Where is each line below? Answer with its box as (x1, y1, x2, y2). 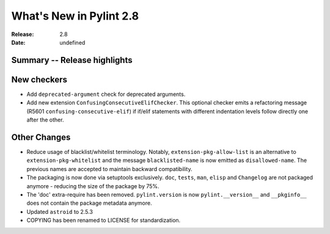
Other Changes (11, 132, 71, 142)
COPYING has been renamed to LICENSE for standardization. (26, 217, 181, 224)
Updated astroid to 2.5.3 (26, 208, 93, 215)
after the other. (26, 116, 64, 123)
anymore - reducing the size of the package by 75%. (26, 182, 159, 189)
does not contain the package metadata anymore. (26, 199, 152, 207)
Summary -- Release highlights (11, 55, 133, 65)
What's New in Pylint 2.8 (11, 9, 139, 23)
